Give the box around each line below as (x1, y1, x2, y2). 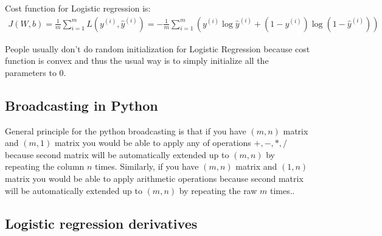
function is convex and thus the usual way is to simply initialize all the (5, 54, 269, 67)
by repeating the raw (179, 184, 257, 196)
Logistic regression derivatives (5, 213, 198, 232)
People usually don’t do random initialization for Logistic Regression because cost (5, 42, 310, 55)
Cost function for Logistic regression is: (5, 2, 151, 14)
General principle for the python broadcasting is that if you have (5, 124, 246, 137)
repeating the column (5, 160, 85, 173)
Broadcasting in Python (5, 95, 158, 114)
